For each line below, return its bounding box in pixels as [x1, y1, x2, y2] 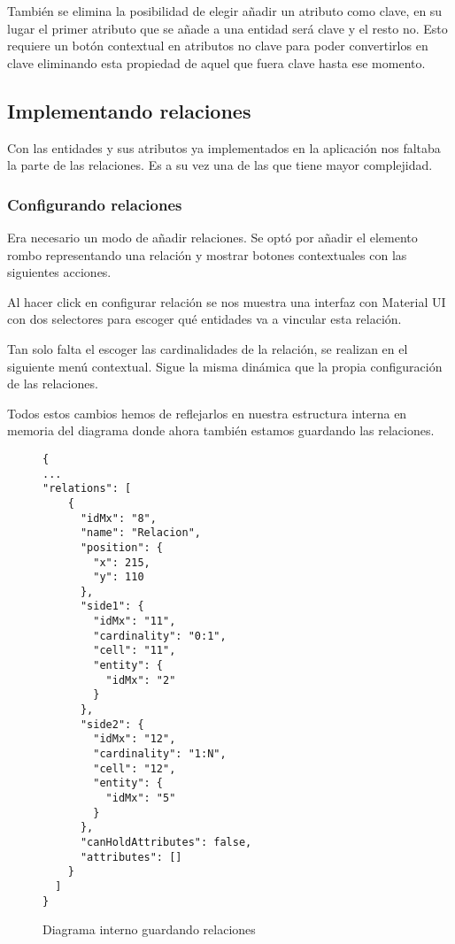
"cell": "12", [93, 762, 176, 775]
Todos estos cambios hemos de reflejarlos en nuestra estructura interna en [7, 403, 407, 422]
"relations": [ [42, 482, 132, 495]
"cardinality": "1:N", [93, 748, 227, 761]
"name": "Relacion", [80, 526, 201, 540]
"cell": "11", [93, 644, 176, 657]
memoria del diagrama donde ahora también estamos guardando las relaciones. [7, 421, 435, 440]
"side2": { [80, 718, 144, 731]
